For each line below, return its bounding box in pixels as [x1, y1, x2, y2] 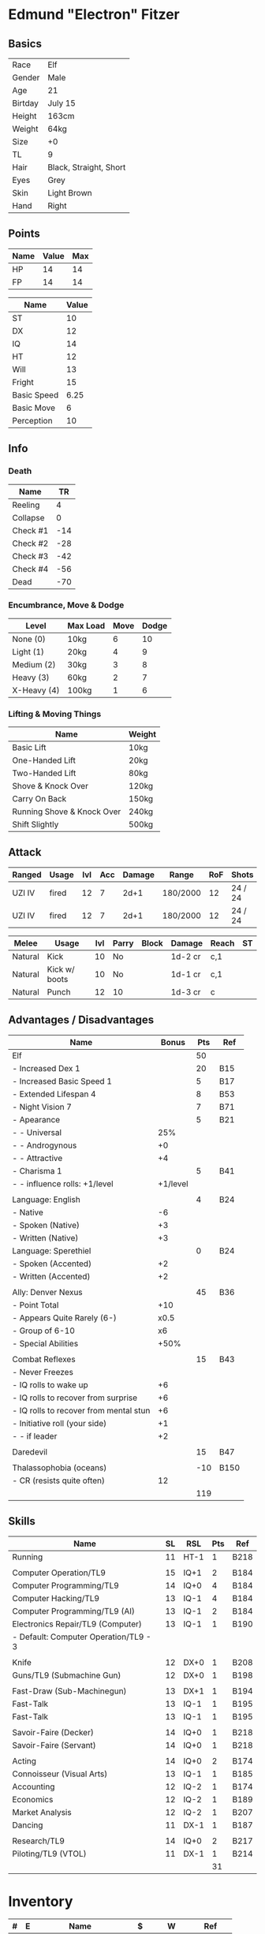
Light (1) [12, 646, 45, 657]
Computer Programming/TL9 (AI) [12, 1605, 136, 1616]
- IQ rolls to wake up [12, 1379, 88, 1390]
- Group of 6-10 [12, 1325, 75, 1336]
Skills [8, 1514, 35, 1528]
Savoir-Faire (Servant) [12, 1739, 96, 1750]
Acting [12, 1755, 37, 1766]
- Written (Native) [12, 1232, 79, 1243]
